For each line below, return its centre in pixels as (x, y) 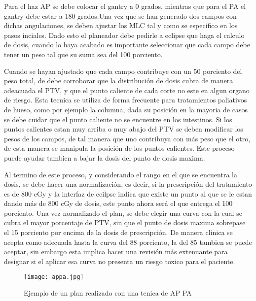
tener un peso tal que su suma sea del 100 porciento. (83, 54)
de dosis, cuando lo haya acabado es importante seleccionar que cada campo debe (127, 45)
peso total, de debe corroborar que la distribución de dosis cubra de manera (119, 81)
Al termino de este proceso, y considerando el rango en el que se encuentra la (121, 174)
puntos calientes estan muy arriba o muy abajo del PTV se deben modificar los (124, 129)
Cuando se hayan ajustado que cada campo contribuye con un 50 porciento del (123, 71)
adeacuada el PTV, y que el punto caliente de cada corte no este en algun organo (127, 90)
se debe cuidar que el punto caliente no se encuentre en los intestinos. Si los (118, 119)
